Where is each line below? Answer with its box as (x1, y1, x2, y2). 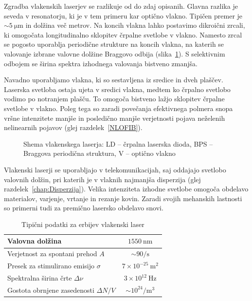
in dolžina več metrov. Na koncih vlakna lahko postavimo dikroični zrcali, (25, 20, 245, 30)
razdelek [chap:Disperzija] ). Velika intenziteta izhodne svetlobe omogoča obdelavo (4, 184, 249, 194)
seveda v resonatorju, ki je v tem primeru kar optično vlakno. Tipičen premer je (4, 10, 243, 20)
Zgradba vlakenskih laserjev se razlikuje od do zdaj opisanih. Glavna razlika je (4, 1, 238, 11)
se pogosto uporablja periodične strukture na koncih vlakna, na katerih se (4, 39, 224, 49)
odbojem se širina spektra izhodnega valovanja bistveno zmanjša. (4, 58, 198, 68)
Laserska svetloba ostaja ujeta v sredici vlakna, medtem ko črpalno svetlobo (4, 84, 231, 94)
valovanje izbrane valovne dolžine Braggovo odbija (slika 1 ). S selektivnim (4, 48, 225, 58)
